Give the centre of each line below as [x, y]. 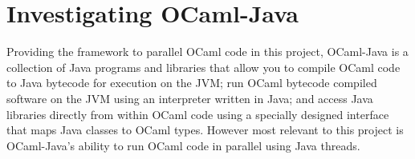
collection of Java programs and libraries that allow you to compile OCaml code [203, 67]
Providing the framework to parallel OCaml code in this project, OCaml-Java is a [207, 52]
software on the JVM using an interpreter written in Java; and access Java [190, 98]
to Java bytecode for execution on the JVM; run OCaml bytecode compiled [192, 83]
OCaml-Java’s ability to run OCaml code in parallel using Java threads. [183, 145]
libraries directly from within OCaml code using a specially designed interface [198, 114]
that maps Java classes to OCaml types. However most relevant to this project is [205, 130]
